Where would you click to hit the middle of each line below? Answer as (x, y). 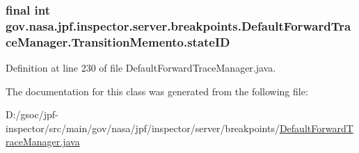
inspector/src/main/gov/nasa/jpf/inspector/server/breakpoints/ (143, 128)
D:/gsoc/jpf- (32, 114)
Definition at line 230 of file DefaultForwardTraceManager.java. (141, 68)
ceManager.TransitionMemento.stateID (118, 41)
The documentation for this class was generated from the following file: (157, 91)
